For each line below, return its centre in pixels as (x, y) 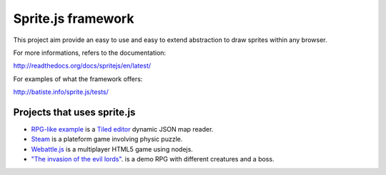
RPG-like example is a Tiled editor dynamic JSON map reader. (122, 129)
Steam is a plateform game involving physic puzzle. (107, 139)
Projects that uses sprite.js (74, 112)
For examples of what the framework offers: (78, 79)
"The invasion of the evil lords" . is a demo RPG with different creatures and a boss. (153, 159)
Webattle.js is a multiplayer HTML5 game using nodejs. (112, 149)
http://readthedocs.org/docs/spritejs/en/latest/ (82, 66)
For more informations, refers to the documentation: (90, 53)
